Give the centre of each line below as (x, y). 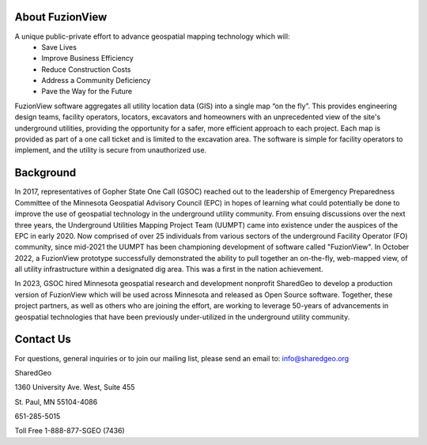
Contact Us (43, 339)
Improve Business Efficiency (87, 58)
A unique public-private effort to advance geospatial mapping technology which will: (152, 36)
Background (45, 173)
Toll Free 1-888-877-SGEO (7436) (70, 431)
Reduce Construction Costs (86, 69)
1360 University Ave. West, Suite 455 (75, 387)
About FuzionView (61, 17)
